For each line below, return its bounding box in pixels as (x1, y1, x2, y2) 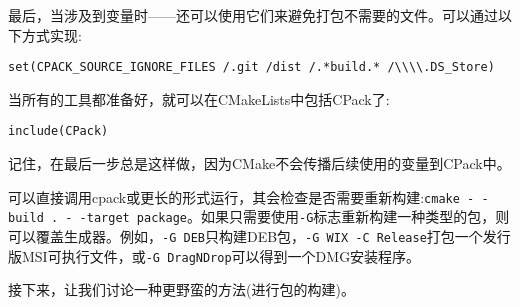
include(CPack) (8, 124, 109, 139)
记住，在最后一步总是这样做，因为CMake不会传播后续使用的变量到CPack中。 (8, 153, 511, 174)
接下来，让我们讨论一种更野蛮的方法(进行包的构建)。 (8, 279, 355, 300)
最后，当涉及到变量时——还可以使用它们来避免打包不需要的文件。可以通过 (8, 5, 498, 25)
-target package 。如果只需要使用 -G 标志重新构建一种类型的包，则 (79, 206, 510, 227)
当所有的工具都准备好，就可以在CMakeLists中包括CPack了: (8, 88, 390, 109)
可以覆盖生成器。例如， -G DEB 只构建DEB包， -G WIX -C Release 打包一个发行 (8, 226, 511, 246)
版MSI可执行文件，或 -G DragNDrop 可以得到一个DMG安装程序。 (8, 245, 421, 266)
